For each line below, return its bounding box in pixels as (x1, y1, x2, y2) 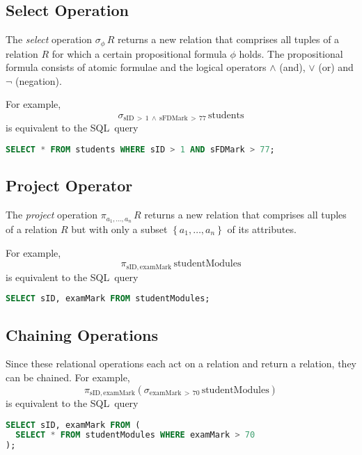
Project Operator (6, 175, 133, 196)
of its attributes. (227, 222, 297, 237)
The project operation (6, 207, 98, 222)
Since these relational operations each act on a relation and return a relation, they (6, 356, 357, 371)
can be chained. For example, (6, 369, 130, 384)
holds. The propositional (239, 46, 343, 61)
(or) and (318, 60, 354, 74)
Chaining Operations (6, 324, 159, 345)
